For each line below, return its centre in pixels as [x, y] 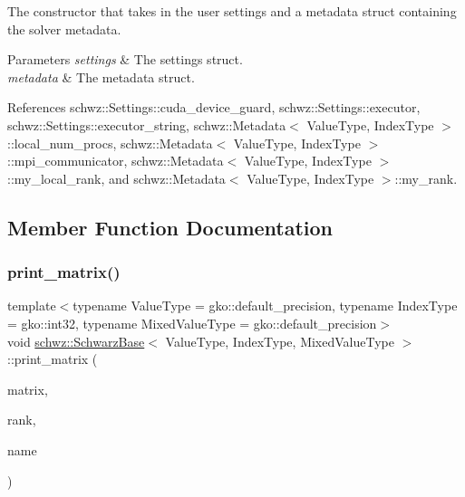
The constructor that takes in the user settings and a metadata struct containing [232, 11]
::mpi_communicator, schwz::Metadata [116, 161]
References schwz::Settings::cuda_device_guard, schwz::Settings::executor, [214, 107]
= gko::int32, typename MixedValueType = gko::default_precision [192, 323]
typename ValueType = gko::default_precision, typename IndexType [265, 306]
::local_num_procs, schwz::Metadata [110, 143]
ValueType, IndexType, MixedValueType [280, 341]
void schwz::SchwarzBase [76, 341]
